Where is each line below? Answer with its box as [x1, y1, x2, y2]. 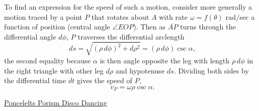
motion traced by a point [4, 11, 83, 22]
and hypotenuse [115, 65, 165, 76]
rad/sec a [225, 11, 255, 22]
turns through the [180, 21, 236, 32]
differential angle [4, 31, 56, 42]
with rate [159, 11, 188, 22]
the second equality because [4, 55, 91, 65]
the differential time [4, 75, 66, 86]
